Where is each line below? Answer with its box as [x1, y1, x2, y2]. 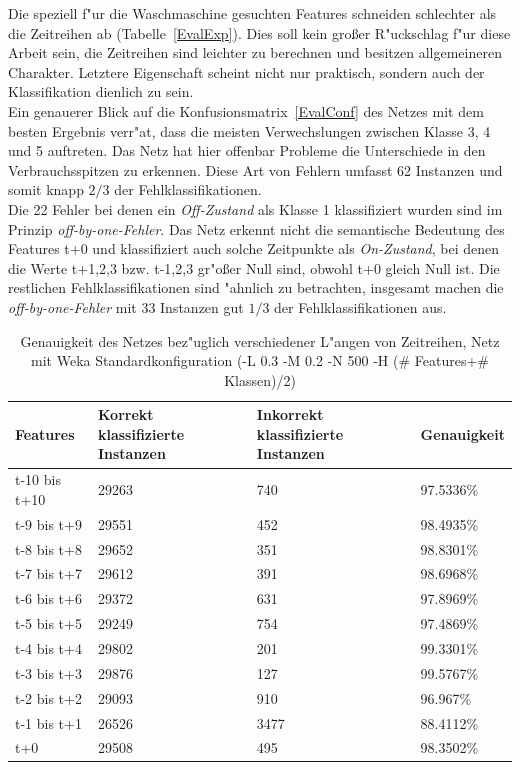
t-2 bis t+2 [15, 687, 82, 708]
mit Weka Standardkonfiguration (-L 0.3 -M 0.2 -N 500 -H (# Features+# [31, 350, 489, 371]
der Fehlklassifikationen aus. [274, 296, 447, 317]
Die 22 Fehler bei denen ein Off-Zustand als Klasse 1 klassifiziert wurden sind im [8, 198, 503, 219]
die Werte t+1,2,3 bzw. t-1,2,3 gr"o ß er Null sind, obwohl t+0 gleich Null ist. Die [8, 257, 500, 278]
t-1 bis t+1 [15, 712, 82, 733]
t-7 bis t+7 [15, 563, 82, 584]
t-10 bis [15, 469, 61, 490]
